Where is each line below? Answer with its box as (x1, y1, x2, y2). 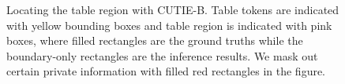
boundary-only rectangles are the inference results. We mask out (6, 47, 318, 64)
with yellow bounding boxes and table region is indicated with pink (6, 16, 332, 33)
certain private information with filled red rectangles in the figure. (6, 63, 326, 79)
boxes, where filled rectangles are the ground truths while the (6, 32, 303, 49)
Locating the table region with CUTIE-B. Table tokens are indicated (6, 2, 339, 17)
